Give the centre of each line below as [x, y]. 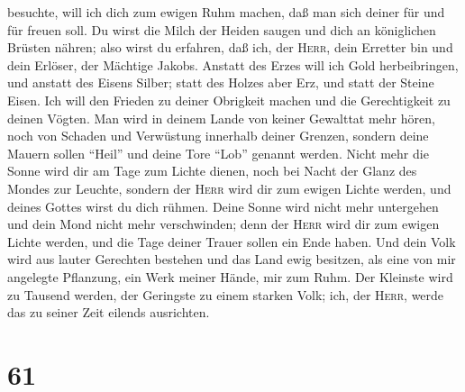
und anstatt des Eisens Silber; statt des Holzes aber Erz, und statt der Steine [221, 82]
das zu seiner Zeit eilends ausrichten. [109, 312]
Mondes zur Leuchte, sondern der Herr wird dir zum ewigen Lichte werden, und [229, 188]
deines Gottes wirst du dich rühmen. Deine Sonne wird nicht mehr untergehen [223, 206]
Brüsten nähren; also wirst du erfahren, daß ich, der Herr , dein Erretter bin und [230, 47]
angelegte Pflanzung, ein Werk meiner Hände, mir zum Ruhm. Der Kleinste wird [230, 276]
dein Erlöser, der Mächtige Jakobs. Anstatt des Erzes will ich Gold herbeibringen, [233, 64]
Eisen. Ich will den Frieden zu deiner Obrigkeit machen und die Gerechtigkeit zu [229, 100]
